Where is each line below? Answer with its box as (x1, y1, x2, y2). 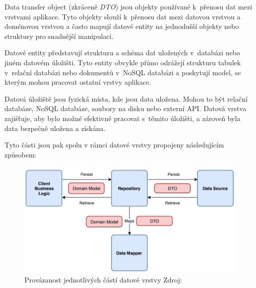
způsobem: (4, 149, 37, 159)
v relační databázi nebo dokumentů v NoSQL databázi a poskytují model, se (4, 67, 241, 77)
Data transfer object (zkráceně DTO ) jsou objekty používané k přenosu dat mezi (4, 1, 253, 11)
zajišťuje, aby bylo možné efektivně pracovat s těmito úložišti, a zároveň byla (4, 113, 241, 123)
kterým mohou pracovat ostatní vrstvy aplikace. (4, 77, 151, 87)
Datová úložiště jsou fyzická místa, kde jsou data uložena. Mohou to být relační (4, 93, 248, 104)
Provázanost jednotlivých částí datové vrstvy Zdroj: (24, 274, 182, 285)
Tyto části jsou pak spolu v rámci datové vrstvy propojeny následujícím (4, 140, 224, 150)
